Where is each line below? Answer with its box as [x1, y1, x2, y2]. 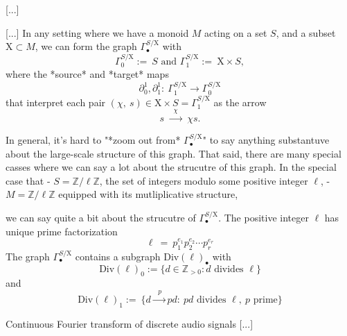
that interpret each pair [6, 94, 106, 109]
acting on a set [204, 25, 267, 40]
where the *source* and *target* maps [6, 67, 169, 81]
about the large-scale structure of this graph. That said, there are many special [6, 146, 341, 160]
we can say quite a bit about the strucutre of [6, 210, 196, 225]
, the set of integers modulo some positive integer [99, 173, 308, 187]
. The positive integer [218, 210, 309, 225]
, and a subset [276, 25, 336, 40]
